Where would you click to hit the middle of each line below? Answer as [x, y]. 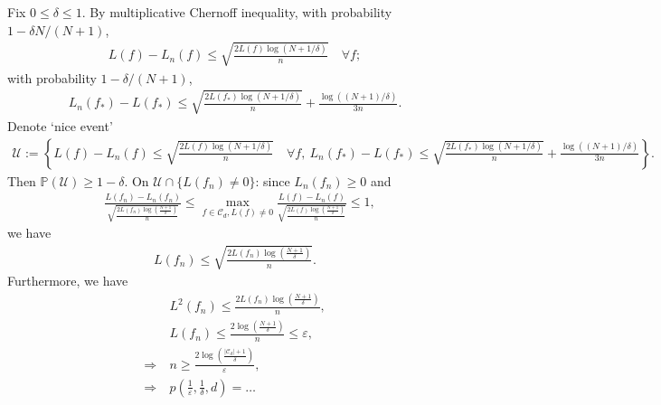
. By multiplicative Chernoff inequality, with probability [237, 12]
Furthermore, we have [68, 281]
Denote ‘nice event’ [60, 125]
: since [273, 180]
